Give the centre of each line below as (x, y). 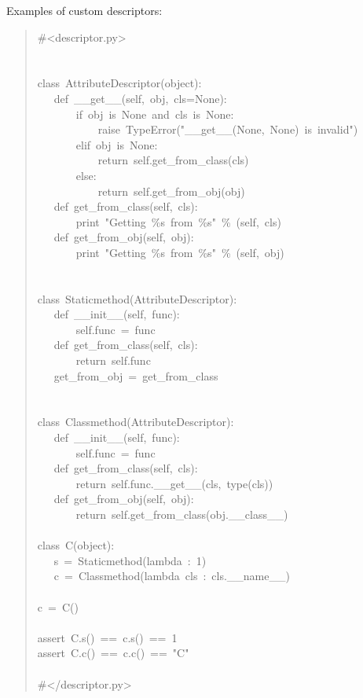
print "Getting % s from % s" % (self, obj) (180, 252)
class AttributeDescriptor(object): (119, 83)
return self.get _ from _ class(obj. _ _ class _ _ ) (182, 514)
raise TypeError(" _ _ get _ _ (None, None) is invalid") (228, 129)
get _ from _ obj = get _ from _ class (136, 375)
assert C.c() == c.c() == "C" (113, 653)
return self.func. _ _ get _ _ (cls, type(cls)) (174, 483)
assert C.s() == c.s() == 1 (107, 637)
